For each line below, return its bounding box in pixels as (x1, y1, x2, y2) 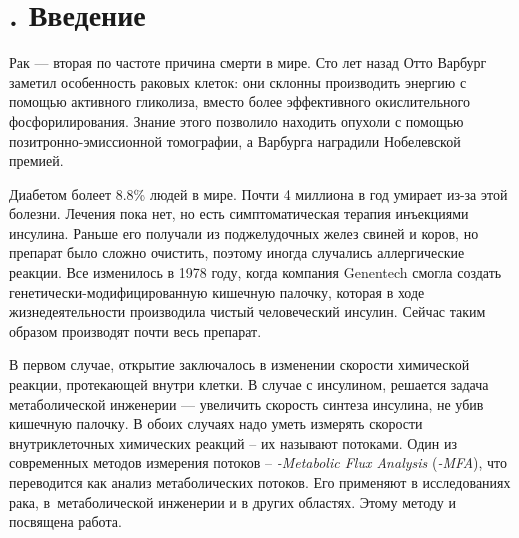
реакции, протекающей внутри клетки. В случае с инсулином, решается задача (9, 374, 489, 395)
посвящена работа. (9, 511, 122, 532)
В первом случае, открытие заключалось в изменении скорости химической (9, 354, 470, 375)
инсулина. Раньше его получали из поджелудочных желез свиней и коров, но (9, 222, 479, 243)
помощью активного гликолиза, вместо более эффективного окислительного (9, 91, 470, 112)
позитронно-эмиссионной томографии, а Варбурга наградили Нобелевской (9, 130, 461, 151)
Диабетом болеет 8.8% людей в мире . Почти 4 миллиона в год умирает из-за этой (9, 183, 508, 204)
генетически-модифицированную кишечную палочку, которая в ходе (9, 281, 425, 302)
